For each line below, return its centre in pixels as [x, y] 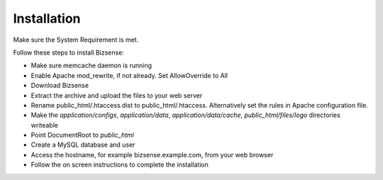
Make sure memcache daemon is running [91, 66]
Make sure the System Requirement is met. [76, 40]
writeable [44, 125]
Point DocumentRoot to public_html [83, 135]
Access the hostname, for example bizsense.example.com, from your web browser [152, 154]
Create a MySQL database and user [83, 145]
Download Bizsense [60, 86]
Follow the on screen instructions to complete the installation [120, 165]
